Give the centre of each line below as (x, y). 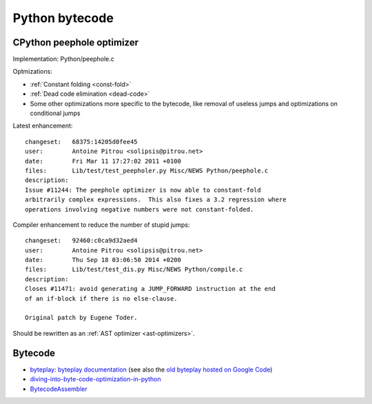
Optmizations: (33, 72)
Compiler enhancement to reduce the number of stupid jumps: (101, 225)
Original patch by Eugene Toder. (81, 318)
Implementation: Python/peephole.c (64, 59)
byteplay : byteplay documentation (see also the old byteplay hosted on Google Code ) (151, 370)
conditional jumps (55, 113)
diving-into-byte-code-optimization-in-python (95, 379)
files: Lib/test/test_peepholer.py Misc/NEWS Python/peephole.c (147, 170)
